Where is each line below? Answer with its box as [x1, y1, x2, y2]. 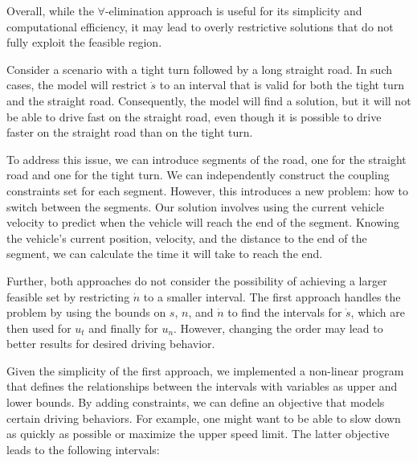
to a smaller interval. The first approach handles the [143, 288, 401, 305]
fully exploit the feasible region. [6, 34, 162, 51]
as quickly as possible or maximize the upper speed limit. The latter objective [6, 425, 390, 442]
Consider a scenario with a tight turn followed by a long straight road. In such [6, 60, 393, 77]
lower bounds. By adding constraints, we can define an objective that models [6, 394, 385, 411]
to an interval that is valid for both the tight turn [159, 76, 405, 93]
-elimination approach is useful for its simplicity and [104, 2, 362, 18]
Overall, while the [6, 2, 94, 18]
